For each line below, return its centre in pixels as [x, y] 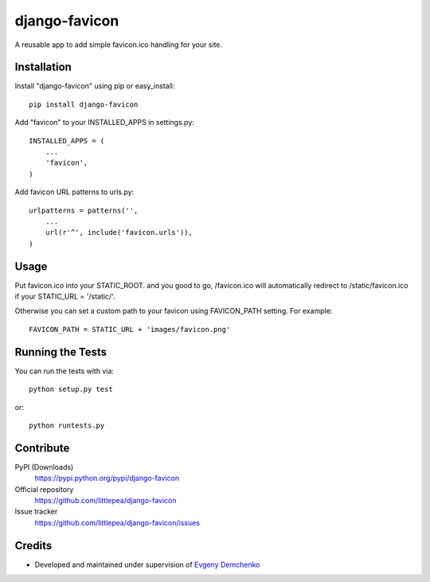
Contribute [42, 448]
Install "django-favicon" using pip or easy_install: [95, 86]
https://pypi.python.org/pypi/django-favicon [107, 478]
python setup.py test [71, 389]
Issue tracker [36, 512]
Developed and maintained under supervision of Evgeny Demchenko [147, 564]
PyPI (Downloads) [44, 467]
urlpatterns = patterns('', [84, 210]
